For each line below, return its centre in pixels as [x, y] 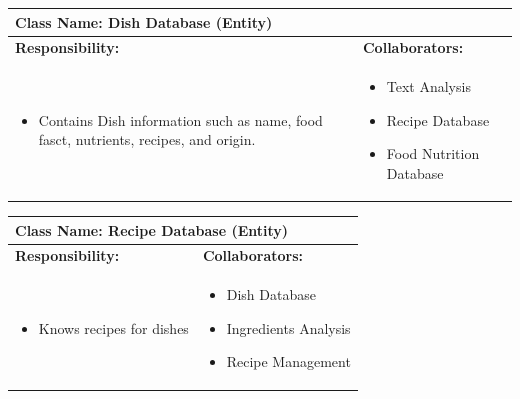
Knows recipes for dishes [113, 327]
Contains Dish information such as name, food [180, 119]
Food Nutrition [433, 153]
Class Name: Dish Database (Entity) [144, 21]
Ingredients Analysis [288, 327]
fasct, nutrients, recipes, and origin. [147, 139]
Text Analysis [428, 86]
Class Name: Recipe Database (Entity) [152, 229]
